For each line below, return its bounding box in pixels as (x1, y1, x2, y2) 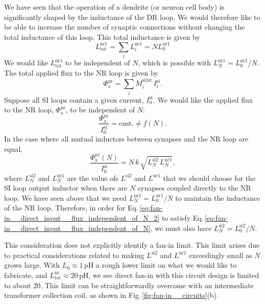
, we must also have (150, 222, 212, 233)
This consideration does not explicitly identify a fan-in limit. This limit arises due (4, 240, 260, 250)
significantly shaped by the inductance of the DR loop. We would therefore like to (4, 11, 260, 22)
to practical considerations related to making (4, 249, 144, 260)
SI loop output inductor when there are (4, 182, 128, 193)
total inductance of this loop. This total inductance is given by (4, 31, 200, 42)
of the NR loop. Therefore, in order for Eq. (4, 202, 138, 213)
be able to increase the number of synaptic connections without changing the (4, 21, 245, 32)
